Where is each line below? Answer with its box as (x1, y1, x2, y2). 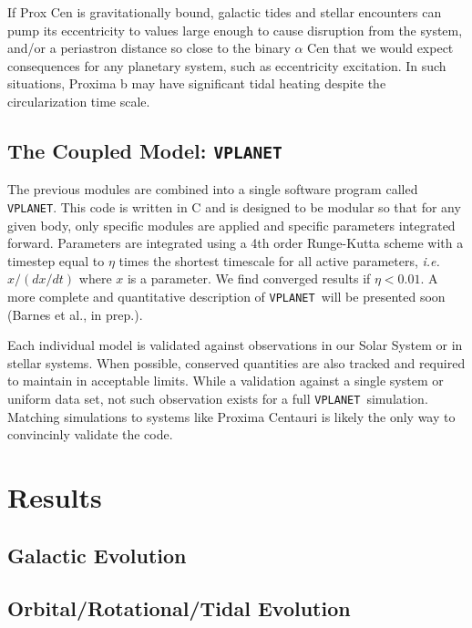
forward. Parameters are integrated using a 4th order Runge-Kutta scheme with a (7, 233, 464, 252)
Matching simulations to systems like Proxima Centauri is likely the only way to (7, 407, 456, 426)
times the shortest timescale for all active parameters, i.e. (118, 251, 440, 270)
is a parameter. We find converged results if (127, 269, 371, 288)
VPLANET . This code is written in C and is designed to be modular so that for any (7, 197, 461, 216)
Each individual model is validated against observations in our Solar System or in (7, 335, 463, 355)
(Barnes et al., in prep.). (7, 304, 143, 324)
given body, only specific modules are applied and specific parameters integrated (7, 215, 456, 234)
